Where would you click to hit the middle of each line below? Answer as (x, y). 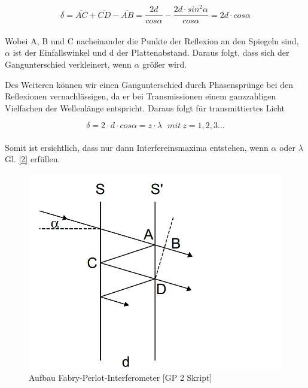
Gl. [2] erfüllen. (33, 159)
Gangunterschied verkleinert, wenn (68, 64)
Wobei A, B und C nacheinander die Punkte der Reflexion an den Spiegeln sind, (152, 40)
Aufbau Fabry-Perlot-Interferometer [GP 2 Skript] (121, 378)
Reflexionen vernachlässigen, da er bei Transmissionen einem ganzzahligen (141, 96)
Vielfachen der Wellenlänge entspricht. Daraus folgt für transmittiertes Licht (145, 107)
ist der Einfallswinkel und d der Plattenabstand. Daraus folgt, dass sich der (151, 52)
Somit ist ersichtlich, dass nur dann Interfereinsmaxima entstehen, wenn (137, 147)
